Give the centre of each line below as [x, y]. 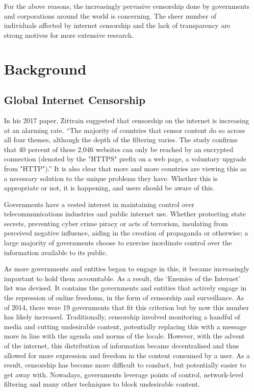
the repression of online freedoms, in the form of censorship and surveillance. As [124, 298]
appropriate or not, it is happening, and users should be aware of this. [109, 188]
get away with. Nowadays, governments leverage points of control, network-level [124, 374]
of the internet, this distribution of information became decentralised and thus [122, 346]
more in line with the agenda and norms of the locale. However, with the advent [124, 336]
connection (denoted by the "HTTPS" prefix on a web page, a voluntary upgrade [125, 159]
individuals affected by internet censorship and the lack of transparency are [117, 25]
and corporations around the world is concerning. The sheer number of [110, 15]
